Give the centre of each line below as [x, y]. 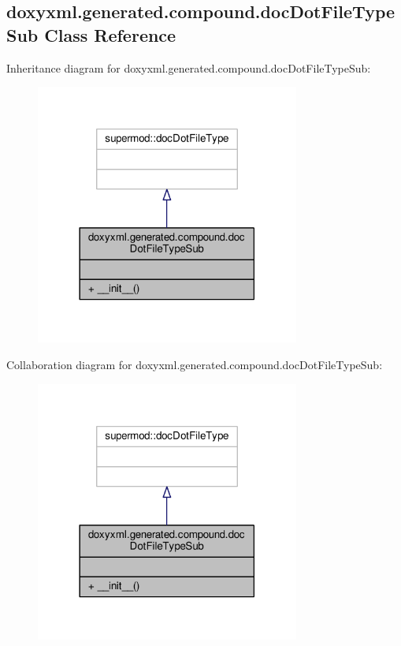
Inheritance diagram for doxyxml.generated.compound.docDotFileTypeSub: [189, 67]
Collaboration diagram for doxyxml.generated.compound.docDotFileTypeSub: [195, 364]
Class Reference [110, 34]
